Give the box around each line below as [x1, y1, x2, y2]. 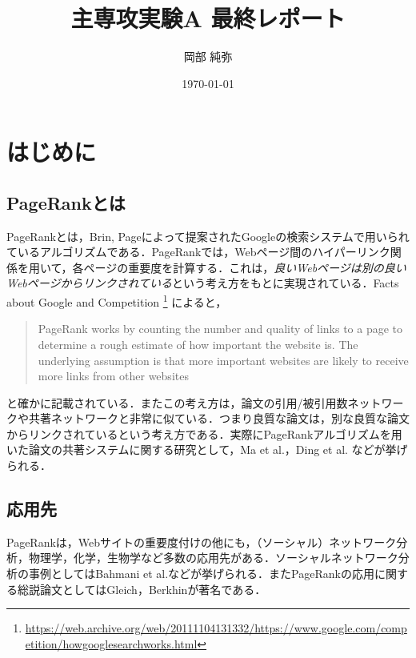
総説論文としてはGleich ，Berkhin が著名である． [17, 580, 266, 597]
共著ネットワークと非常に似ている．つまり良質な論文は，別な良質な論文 [28, 410, 410, 427]
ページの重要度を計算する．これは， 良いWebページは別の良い [83, 259, 406, 275]
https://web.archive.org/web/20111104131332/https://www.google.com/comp [25, 620, 407, 636]
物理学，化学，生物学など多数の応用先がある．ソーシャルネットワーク [28, 549, 398, 566]
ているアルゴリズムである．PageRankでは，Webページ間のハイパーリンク [6, 243, 390, 260]
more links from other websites [38, 367, 189, 384]
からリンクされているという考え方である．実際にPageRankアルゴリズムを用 [6, 425, 402, 442]
